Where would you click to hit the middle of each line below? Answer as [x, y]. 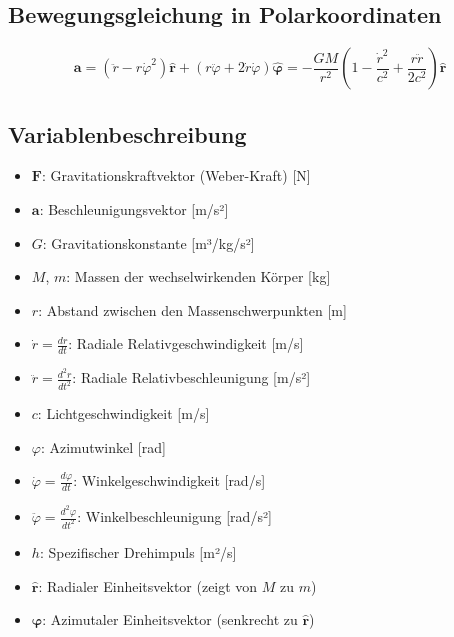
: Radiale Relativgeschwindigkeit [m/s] [186, 343]
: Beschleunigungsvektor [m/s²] [134, 209]
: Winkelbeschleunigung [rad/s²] [174, 516]
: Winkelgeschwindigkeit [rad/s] [169, 480]
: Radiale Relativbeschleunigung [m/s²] [191, 377]
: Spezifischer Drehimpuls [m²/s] [138, 551]
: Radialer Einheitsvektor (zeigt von [148, 585]
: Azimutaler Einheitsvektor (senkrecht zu [170, 619]
